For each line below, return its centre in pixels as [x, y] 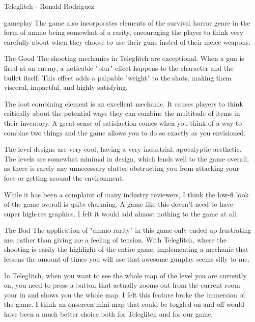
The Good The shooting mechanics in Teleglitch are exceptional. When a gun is [124, 58]
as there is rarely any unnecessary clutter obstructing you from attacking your [122, 168]
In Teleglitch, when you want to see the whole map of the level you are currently [126, 275]
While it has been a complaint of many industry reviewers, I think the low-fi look [127, 194]
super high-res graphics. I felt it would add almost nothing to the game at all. [121, 213]
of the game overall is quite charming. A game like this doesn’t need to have [119, 204]
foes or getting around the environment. [64, 177]
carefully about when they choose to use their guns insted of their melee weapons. [127, 41]
